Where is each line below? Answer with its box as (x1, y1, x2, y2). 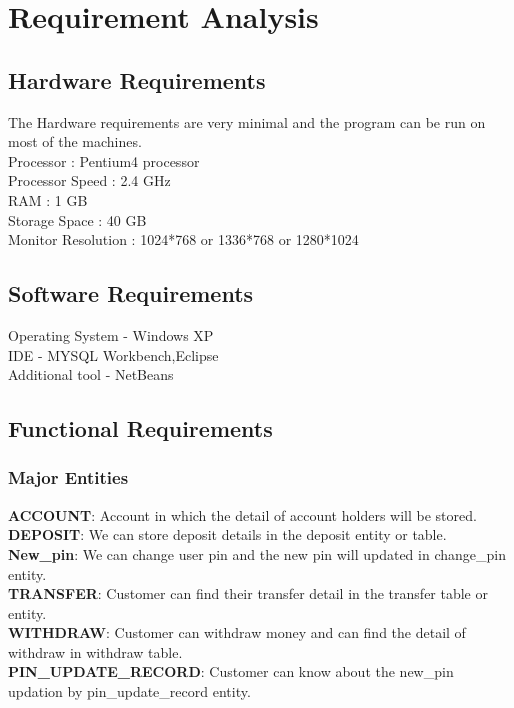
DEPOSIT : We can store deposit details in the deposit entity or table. (8, 524, 447, 545)
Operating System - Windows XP (8, 324, 214, 345)
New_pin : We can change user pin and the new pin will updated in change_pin (8, 543, 506, 564)
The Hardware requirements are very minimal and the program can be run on (8, 111, 486, 132)
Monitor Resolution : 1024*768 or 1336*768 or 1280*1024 (8, 229, 359, 250)
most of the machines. (8, 131, 142, 152)
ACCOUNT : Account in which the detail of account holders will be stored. (8, 504, 477, 525)
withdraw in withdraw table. (8, 641, 183, 662)
